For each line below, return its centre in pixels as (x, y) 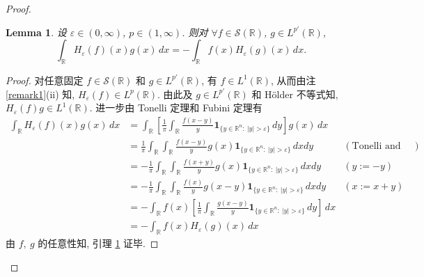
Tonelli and (376, 147)
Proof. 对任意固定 (45, 80)
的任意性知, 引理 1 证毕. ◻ (98, 243)
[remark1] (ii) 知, (40, 94)
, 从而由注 (293, 80)
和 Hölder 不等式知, (295, 94)
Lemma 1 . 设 (36, 32)
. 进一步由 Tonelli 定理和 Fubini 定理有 (176, 108)
